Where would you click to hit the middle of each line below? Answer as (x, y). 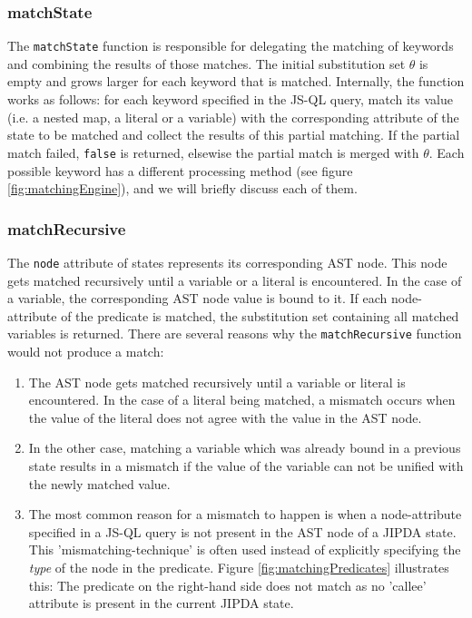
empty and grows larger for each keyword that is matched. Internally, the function (236, 81)
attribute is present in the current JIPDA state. (161, 603)
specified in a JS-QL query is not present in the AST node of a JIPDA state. (242, 531)
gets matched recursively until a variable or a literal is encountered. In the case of (235, 280)
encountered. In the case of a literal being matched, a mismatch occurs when (242, 400)
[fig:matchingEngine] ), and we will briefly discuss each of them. (182, 188)
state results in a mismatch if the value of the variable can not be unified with (246, 465)
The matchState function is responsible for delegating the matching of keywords (231, 46)
